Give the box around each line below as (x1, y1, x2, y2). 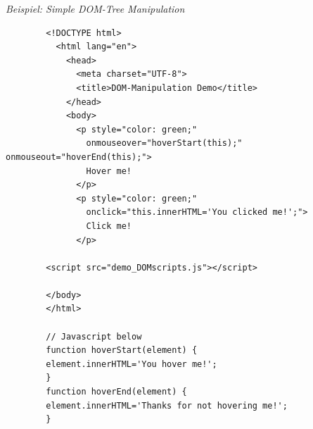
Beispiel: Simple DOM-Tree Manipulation (6, 1, 185, 15)
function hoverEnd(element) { (46, 387, 187, 397)
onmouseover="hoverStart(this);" (86, 138, 243, 149)
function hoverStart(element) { (46, 345, 198, 356)
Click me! (86, 220, 132, 231)
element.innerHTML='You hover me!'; (46, 359, 217, 369)
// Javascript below (46, 331, 142, 342)
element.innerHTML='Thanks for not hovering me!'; (46, 400, 288, 411)
